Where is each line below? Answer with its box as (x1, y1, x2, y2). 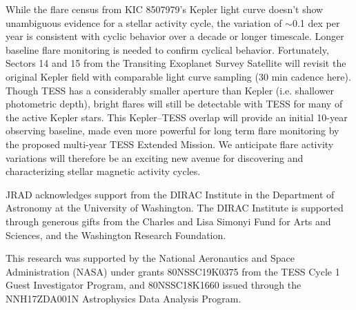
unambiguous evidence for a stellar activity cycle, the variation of (6, 15, 282, 30)
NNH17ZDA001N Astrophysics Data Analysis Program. (6, 291, 241, 305)
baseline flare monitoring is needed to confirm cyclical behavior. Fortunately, (6, 42, 329, 56)
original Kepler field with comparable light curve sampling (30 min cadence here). (6, 69, 351, 83)
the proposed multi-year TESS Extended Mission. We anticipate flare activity (6, 136, 334, 151)
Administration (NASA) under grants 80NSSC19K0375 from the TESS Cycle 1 (6, 264, 340, 278)
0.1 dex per (292, 15, 340, 30)
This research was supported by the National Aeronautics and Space (6, 251, 295, 265)
